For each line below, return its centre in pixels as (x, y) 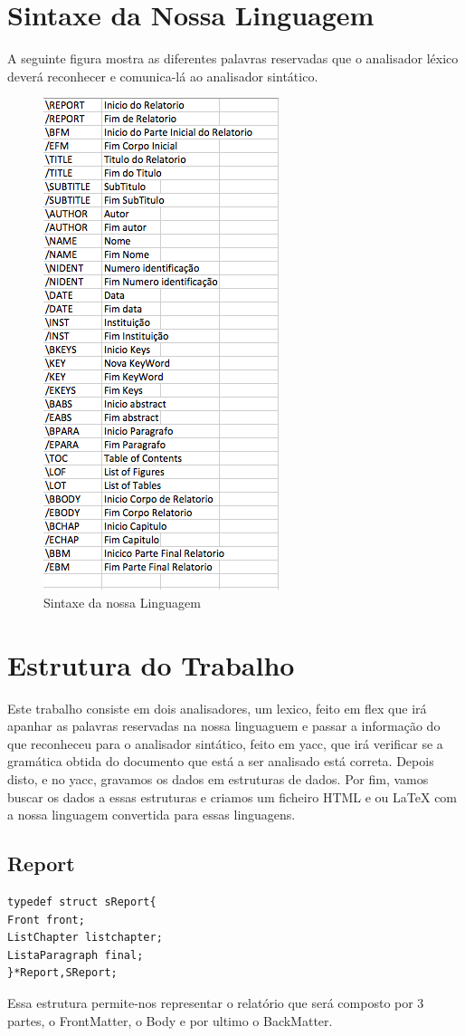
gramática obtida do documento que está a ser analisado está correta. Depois (221, 761)
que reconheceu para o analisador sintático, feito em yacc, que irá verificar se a (225, 743)
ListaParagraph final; (76, 955)
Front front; (46, 920)
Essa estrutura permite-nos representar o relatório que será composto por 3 (216, 1002)
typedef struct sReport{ (82, 902)
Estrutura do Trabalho (151, 664)
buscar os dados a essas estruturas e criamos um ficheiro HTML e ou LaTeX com (232, 796)
